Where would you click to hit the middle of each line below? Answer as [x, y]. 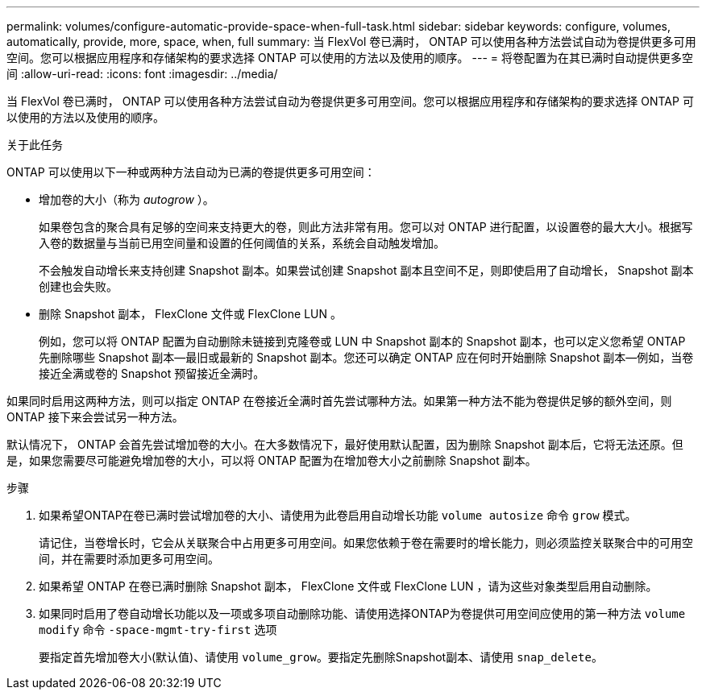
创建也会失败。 [78, 286]
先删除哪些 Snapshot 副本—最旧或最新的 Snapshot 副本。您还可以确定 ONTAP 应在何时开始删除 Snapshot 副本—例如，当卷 [366, 357]
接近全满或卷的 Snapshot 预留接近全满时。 [152, 373]
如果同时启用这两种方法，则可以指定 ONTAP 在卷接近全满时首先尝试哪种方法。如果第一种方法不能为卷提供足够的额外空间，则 [339, 401]
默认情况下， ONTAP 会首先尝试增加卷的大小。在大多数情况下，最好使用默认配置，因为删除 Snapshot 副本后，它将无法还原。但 [345, 444]
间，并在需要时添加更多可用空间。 [129, 559]
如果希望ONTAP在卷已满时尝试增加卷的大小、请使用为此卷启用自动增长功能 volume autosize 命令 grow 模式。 [338, 515]
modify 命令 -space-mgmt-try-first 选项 [158, 630]
